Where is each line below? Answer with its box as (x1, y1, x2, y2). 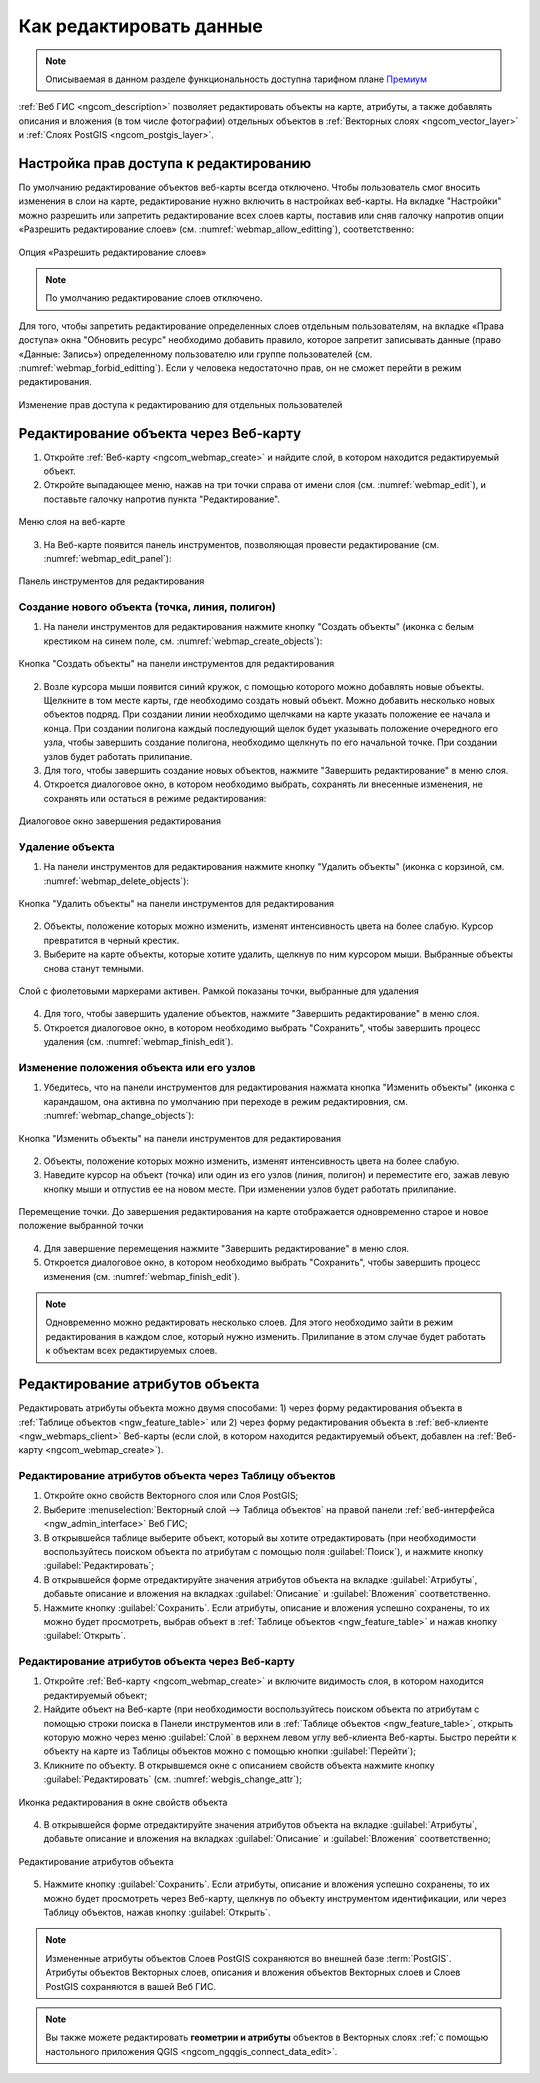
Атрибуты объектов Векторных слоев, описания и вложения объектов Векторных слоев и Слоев (45, 1966, 461, 1979)
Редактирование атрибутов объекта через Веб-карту (18, 1655, 295, 1669)
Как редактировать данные (18, 15, 264, 37)
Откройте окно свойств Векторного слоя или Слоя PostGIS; (43, 1490, 299, 1502)
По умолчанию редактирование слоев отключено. (45, 292, 263, 304)
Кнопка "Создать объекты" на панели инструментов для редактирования (18, 658, 335, 670)
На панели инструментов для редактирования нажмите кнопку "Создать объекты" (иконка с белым (43, 621, 475, 633)
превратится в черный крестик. (43, 934, 180, 946)
